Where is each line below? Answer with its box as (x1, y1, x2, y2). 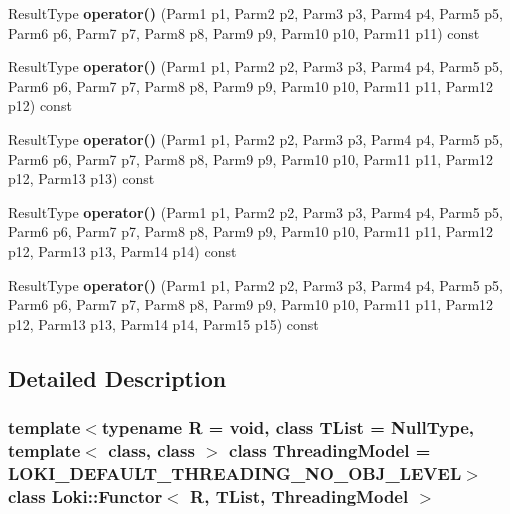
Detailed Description (8, 362, 227, 393)
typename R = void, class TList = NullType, (101, 415, 474, 440)
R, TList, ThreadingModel (190, 483, 409, 508)
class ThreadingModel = (229, 437, 431, 462)
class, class (108, 437, 195, 462)
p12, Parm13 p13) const (8, 168, 155, 189)
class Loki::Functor (8, 483, 163, 508)
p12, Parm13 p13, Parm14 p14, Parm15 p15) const (8, 313, 319, 334)
